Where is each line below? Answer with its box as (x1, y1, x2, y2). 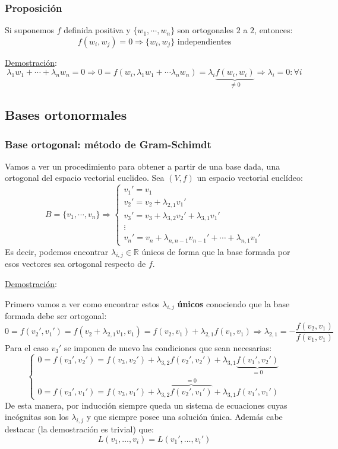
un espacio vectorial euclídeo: (197, 171, 303, 184)
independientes (177, 37, 232, 46)
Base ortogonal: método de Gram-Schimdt (5, 136, 211, 151)
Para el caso (5, 341, 49, 354)
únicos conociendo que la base (177, 297, 290, 310)
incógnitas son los (5, 410, 69, 423)
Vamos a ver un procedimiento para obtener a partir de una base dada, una (5, 160, 280, 172)
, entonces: (254, 24, 293, 36)
